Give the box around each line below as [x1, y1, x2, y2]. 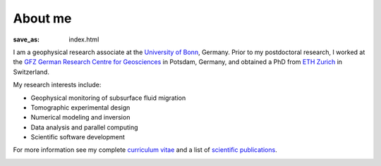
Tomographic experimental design [30, 103, 131, 112]
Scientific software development [30, 133, 125, 141]
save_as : [13, 35, 40, 44]
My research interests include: [13, 81, 102, 89]
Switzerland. [13, 68, 49, 76]
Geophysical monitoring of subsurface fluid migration [30, 94, 186, 102]
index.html [68, 35, 99, 44]
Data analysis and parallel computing [30, 123, 138, 132]
